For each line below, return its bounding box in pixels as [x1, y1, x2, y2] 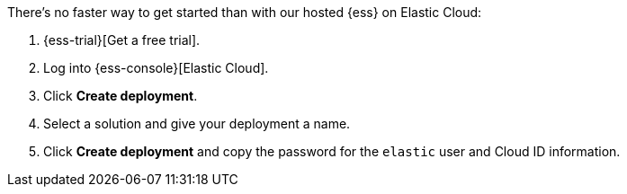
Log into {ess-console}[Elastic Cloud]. [43, 60, 269, 75]
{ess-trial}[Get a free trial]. [43, 32, 201, 48]
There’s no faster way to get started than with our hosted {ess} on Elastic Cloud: [7, 4, 482, 20]
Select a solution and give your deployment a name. [43, 116, 351, 131]
